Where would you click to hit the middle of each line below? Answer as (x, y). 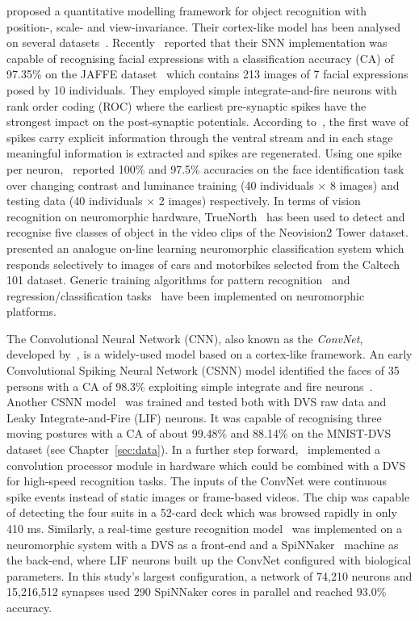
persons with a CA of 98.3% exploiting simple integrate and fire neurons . (190, 386)
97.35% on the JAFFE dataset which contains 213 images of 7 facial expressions (207, 74)
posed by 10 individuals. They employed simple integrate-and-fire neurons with (202, 89)
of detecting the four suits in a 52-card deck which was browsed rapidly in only (202, 512)
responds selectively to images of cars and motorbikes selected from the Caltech (203, 264)
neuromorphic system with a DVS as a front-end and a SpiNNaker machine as (203, 544)
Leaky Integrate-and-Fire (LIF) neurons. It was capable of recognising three (194, 417)
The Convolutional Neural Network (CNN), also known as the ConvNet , (185, 338)
